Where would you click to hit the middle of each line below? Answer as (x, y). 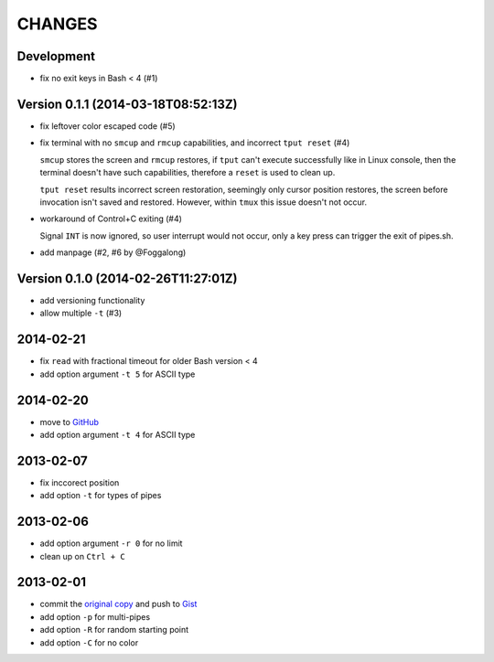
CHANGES (57, 24)
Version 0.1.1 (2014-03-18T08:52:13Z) (127, 104)
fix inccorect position (80, 482)
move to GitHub (70, 422)
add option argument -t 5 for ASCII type (118, 374)
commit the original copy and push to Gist (118, 604)
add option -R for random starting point (114, 630)
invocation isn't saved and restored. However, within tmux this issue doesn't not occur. (204, 202)
